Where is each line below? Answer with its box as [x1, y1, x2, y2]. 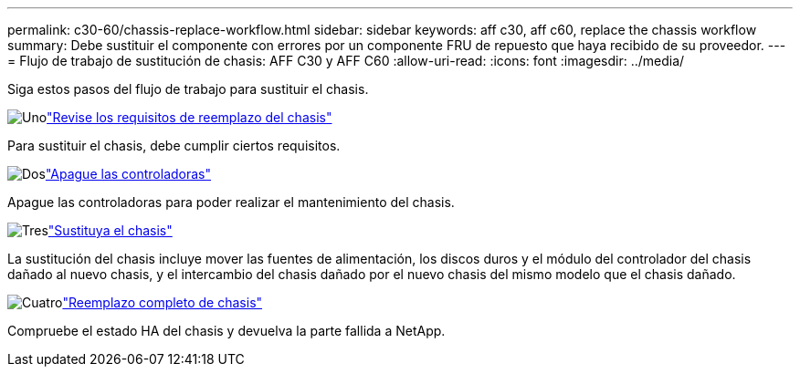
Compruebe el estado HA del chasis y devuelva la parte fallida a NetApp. [7, 323, 446, 338]
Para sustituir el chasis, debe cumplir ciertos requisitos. [7, 138, 341, 153]
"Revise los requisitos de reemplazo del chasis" [47, 109, 332, 125]
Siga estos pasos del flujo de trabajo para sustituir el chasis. [7, 81, 369, 97]
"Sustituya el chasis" [47, 223, 173, 238]
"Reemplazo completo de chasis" [62, 295, 263, 310]
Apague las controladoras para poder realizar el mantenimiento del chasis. [7, 194, 455, 210]
